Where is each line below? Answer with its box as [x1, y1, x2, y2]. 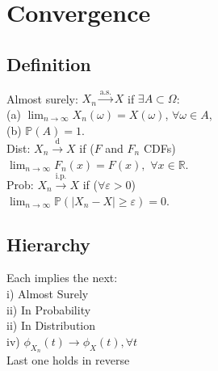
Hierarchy [6, 231, 90, 256]
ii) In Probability [6, 301, 91, 318]
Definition [6, 51, 91, 76]
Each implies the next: [6, 269, 118, 286]
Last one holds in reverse [6, 351, 130, 368]
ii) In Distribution [6, 317, 96, 334]
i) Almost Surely [6, 285, 89, 301]
